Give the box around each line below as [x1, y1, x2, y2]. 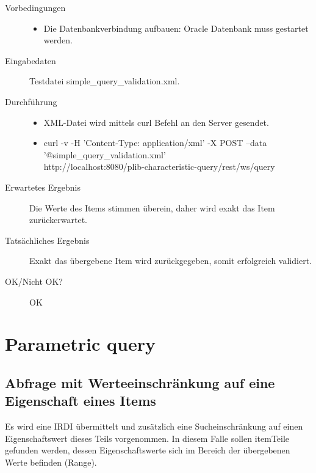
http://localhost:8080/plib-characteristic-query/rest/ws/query [43, 160, 275, 173]
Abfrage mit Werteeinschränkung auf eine [5, 373, 275, 392]
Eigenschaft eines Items [5, 391, 156, 410]
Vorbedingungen [5, 1, 66, 13]
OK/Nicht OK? [5, 274, 63, 287]
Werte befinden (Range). [5, 455, 97, 468]
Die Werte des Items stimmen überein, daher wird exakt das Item [29, 201, 275, 214]
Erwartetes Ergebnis [5, 180, 81, 193]
